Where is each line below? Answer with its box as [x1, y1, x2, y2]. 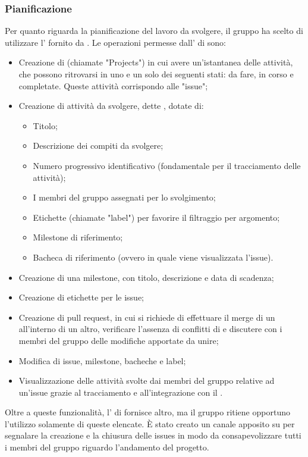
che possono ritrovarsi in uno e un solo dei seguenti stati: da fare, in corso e [18, 68, 294, 80]
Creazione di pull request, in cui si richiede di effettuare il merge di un [18, 311, 275, 323]
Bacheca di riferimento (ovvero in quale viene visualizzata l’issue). [33, 251, 274, 263]
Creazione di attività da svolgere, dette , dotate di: [18, 99, 204, 112]
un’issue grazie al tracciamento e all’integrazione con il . [18, 386, 223, 398]
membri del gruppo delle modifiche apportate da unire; [18, 334, 219, 346]
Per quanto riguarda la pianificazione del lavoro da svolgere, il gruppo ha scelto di [5, 24, 303, 37]
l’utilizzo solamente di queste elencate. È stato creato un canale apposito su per [5, 417, 295, 430]
